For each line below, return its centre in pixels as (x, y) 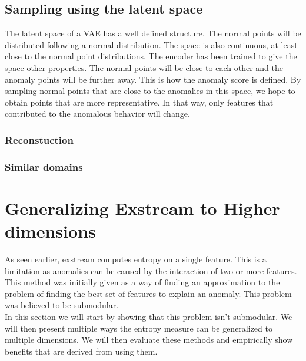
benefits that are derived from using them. (81, 351)
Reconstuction (39, 139)
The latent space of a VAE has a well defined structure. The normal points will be (153, 33)
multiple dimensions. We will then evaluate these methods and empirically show (149, 340)
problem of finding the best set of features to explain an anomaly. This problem (148, 293)
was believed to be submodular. (62, 305)
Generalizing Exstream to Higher (142, 208)
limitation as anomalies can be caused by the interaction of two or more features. (151, 270)
